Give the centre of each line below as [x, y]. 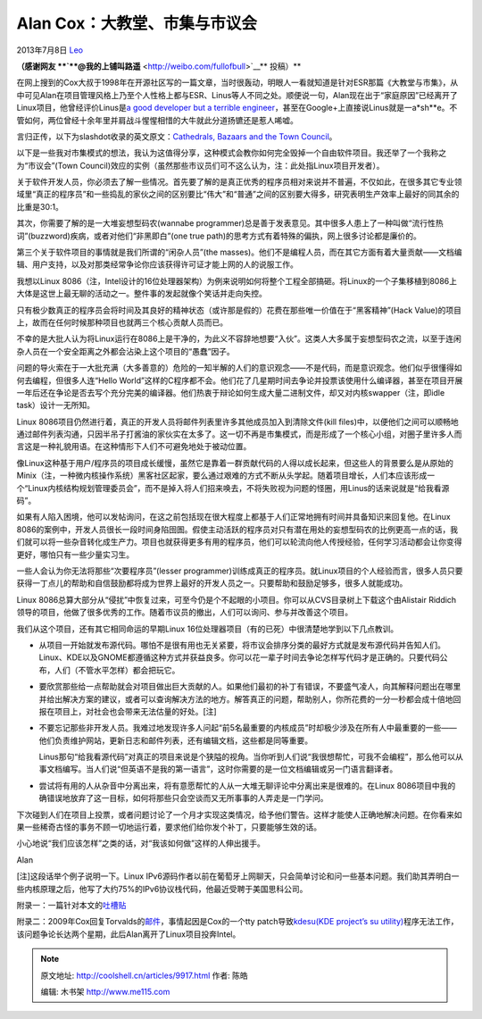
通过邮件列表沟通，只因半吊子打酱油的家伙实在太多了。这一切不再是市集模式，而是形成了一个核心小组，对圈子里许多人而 [239, 434]
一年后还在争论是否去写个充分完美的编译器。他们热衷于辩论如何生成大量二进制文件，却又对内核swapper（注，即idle [231, 392]
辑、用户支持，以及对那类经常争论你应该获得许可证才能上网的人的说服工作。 [157, 264]
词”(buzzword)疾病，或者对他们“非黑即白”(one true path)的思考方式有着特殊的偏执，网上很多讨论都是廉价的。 [219, 236]
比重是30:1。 [40, 206]
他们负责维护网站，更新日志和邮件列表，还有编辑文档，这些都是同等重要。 [175, 740]
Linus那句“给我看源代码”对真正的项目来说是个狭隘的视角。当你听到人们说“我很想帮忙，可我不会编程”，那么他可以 [247, 757]
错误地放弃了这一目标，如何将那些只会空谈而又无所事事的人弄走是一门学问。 [187, 798]
